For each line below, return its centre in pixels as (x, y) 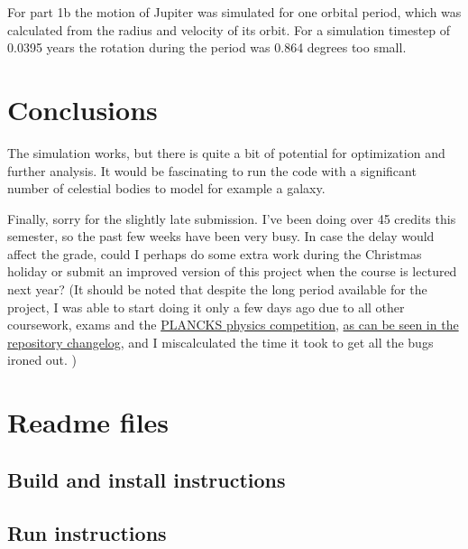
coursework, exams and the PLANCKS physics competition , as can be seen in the (233, 325)
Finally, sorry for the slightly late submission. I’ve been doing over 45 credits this (232, 218)
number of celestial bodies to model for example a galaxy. (166, 188)
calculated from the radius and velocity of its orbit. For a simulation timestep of (229, 29)
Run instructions (87, 532)
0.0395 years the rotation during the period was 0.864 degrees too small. (207, 47)
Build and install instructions (147, 479)
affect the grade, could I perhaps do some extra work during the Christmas (215, 253)
